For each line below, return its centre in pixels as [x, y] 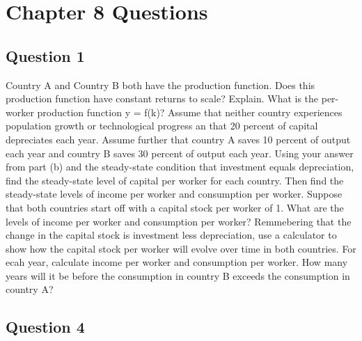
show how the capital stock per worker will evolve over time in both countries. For [181, 248]
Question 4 [45, 327]
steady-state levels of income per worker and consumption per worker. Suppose [174, 194]
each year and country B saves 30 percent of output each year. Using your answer [180, 153]
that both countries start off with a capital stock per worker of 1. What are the [175, 207]
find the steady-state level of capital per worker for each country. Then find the [175, 180]
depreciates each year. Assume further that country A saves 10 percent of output [178, 139]
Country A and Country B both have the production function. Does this [160, 85]
